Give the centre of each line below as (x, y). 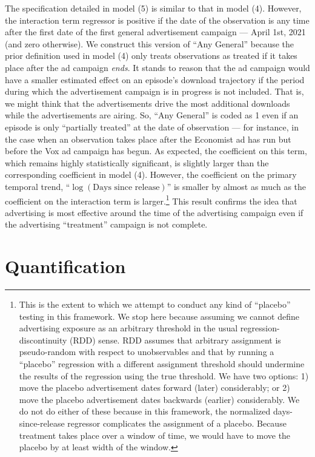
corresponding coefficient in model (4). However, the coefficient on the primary (151, 174)
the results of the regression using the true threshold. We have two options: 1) (164, 375)
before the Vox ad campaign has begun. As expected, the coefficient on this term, (156, 151)
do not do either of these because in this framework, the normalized (145, 411)
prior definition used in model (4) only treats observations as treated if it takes (151, 56)
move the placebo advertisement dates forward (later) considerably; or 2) (154, 388)
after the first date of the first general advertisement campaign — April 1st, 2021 (155, 32)
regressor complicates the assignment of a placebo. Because (177, 423)
